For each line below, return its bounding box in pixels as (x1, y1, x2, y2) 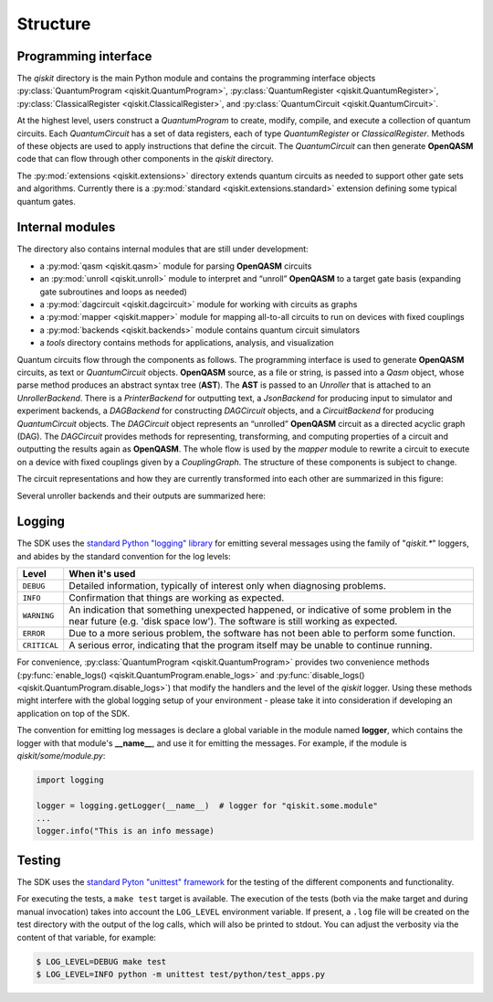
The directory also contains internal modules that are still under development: (16, 243, 309, 255)
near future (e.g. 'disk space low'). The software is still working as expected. (68, 615, 398, 628)
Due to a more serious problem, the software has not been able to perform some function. (68, 627, 456, 640)
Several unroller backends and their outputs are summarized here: (16, 490, 267, 501)
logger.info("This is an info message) (36, 826, 215, 837)
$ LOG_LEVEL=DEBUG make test (36, 956, 167, 966)
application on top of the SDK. (16, 708, 131, 719)
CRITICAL (22, 640, 59, 650)
